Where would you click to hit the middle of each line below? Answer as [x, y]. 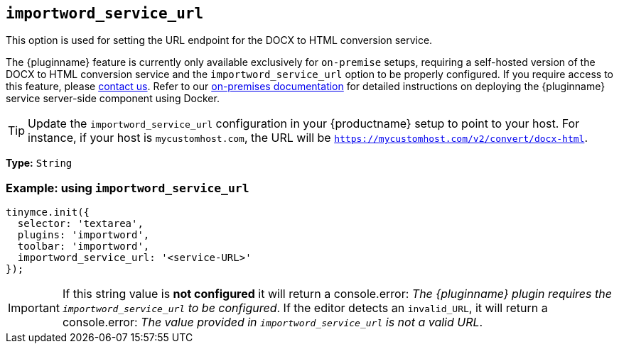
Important [34, 308]
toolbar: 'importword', [84, 246]
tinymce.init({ [48, 212]
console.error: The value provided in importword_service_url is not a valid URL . [273, 322]
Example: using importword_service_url [128, 188]
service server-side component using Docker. [113, 99]
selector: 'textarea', [80, 224]
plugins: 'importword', [84, 235]
